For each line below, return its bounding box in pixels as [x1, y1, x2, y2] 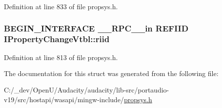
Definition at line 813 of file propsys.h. [4, 52, 118, 62]
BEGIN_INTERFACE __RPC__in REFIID [4, 22, 189, 34]
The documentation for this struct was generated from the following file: [4, 68, 219, 78]
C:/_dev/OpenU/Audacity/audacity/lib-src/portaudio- [4, 84, 169, 94]
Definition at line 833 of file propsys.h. [4, 1, 118, 11]
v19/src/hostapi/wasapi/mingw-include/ [4, 94, 124, 104]
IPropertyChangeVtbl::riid [4, 33, 110, 45]
